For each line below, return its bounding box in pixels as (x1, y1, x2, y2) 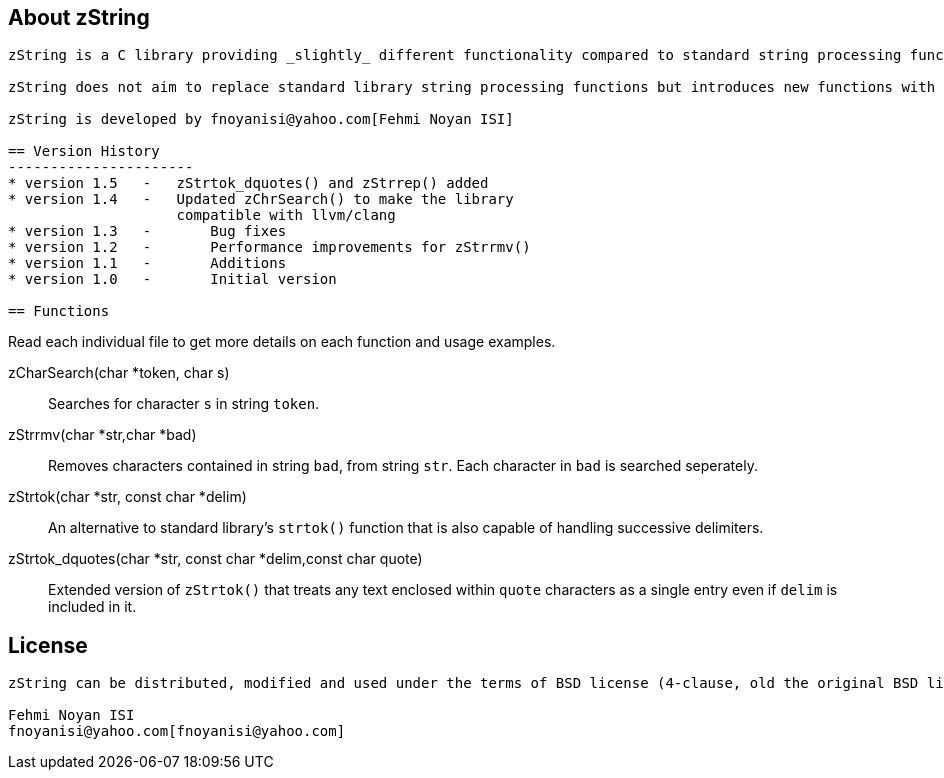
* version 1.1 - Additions (8, 255, 287, 272)
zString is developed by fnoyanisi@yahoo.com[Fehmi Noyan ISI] (8, 111, 514, 128)
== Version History (8, 143, 160, 160)
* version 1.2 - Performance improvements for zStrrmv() (8, 239, 531, 256)
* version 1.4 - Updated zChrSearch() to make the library (8, 191, 514, 208)
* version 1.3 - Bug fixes (8, 223, 287, 240)
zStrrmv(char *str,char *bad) (8, 426, 197, 444)
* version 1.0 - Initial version (8, 271, 337, 288)
